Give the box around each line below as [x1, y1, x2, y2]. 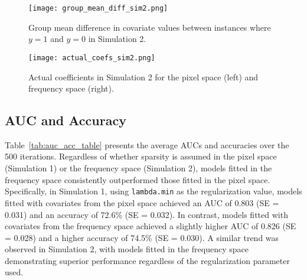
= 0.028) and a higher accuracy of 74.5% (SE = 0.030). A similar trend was [5, 231, 279, 243]
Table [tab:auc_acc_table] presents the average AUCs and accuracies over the [5, 138, 289, 151]
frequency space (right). [28, 82, 114, 95]
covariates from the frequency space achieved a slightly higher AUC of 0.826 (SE [5, 220, 296, 232]
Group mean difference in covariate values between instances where [28, 21, 271, 33]
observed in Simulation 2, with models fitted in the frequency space [5, 243, 249, 255]
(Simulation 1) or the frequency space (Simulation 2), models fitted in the [5, 162, 272, 174]
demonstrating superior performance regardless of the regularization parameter [5, 254, 290, 266]
